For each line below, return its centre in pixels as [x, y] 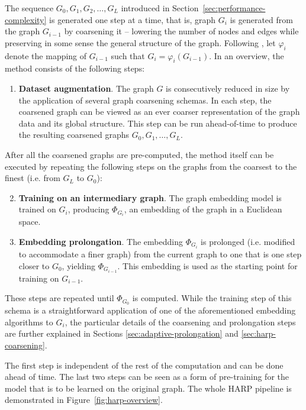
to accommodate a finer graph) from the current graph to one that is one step [160, 254]
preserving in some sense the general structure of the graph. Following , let [140, 42]
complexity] [26, 19]
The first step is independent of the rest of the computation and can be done [144, 365]
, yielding [79, 265]
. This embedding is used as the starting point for [207, 265]
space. [30, 222]
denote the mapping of [46, 55]
